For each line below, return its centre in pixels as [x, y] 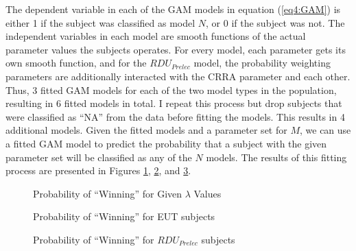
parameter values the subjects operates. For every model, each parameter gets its [176, 49]
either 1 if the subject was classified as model [100, 22]
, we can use [325, 130]
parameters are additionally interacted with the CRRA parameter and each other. [178, 76]
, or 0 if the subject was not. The [275, 22]
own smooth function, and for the [76, 63]
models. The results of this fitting [276, 157]
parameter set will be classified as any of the [99, 157]
